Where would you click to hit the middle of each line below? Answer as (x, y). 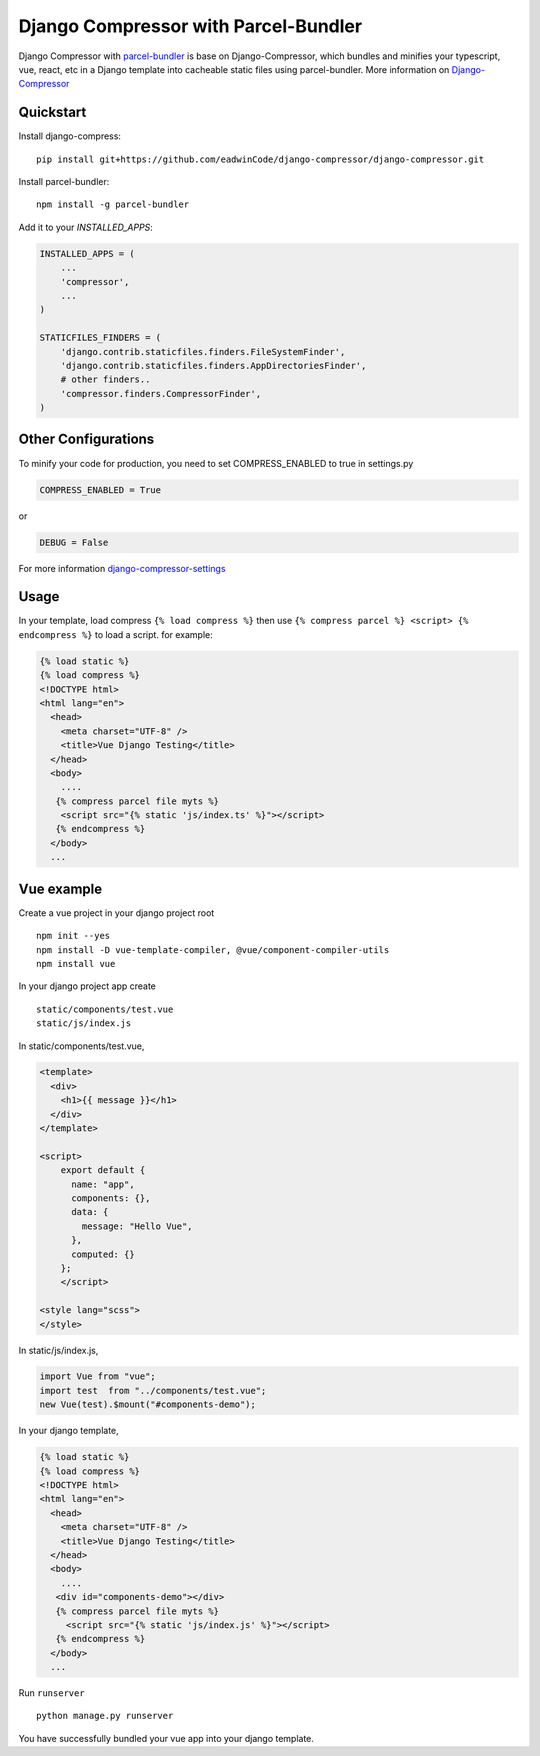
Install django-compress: (70, 136)
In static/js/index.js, (58, 1350)
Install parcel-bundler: (64, 182)
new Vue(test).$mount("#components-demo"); (148, 1404)
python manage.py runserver (105, 1716)
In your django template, (68, 1431)
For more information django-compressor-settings (122, 568)
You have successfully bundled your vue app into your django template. (166, 1738)
